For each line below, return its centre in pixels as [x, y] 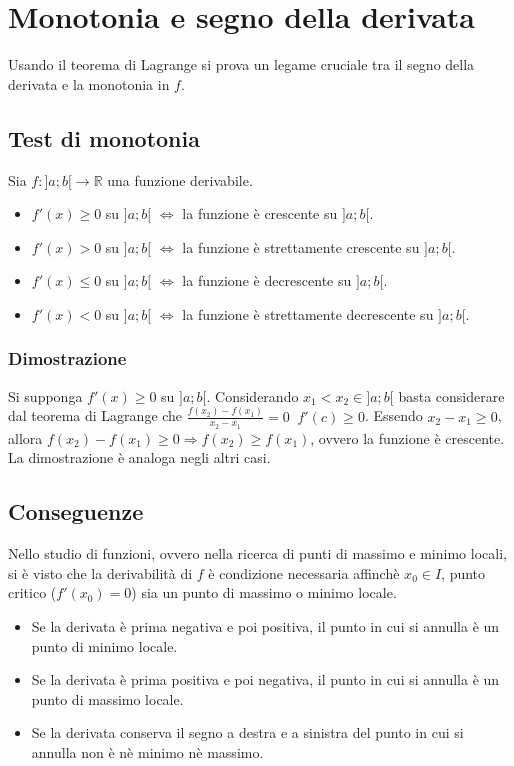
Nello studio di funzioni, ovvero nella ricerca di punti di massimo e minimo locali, [257, 553]
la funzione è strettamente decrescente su [308, 313]
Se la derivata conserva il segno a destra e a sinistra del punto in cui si [247, 732]
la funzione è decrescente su [267, 280]
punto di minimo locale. [104, 645]
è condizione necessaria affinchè [304, 572]
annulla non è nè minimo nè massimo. [147, 751]
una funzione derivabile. [180, 179]
